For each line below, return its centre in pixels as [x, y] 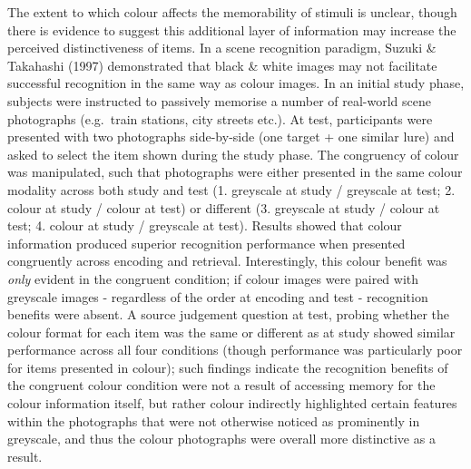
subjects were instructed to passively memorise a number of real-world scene [219, 100]
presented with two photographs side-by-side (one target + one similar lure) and [231, 137]
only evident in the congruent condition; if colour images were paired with [213, 278]
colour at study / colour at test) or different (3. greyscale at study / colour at [224, 207]
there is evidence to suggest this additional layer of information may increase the [232, 29]
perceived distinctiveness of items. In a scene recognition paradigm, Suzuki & [222, 48]
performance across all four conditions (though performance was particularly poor [235, 350]
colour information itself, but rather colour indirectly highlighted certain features [232, 403]
